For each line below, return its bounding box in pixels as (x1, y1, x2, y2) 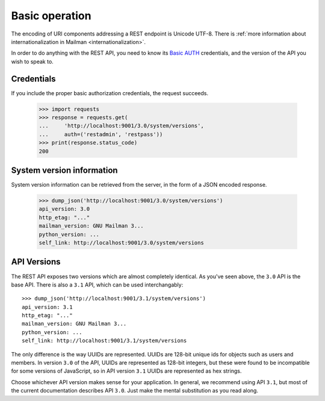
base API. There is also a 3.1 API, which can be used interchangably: (11, 281, 184, 288)
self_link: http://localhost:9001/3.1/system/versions (22, 337, 187, 344)
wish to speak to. (11, 58, 54, 65)
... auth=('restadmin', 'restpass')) (39, 131, 163, 138)
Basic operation (11, 9, 91, 22)
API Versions (11, 256, 61, 267)
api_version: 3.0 (39, 205, 90, 213)
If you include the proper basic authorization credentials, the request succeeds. (11, 89, 209, 96)
